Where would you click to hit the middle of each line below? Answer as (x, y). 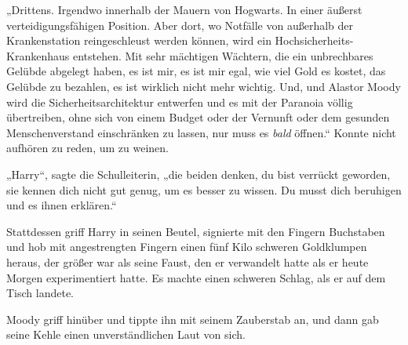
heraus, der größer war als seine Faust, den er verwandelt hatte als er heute (188, 261)
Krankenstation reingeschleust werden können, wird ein (139, 40)
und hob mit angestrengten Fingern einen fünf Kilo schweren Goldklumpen (187, 247)
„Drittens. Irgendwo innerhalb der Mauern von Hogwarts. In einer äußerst (184, 9)
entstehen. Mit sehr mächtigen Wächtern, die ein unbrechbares (223, 55)
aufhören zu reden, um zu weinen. (87, 148)
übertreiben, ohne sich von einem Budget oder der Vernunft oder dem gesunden (198, 117)
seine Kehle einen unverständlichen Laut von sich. (126, 334)
